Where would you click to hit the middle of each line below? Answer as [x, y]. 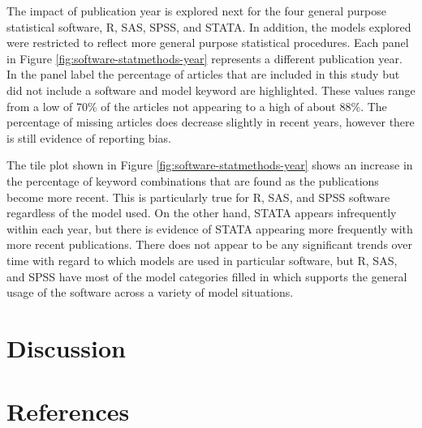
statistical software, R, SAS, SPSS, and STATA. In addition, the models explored [209, 26]
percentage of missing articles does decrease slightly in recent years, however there [211, 122]
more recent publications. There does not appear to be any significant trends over [209, 244]
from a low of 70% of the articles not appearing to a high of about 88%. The [197, 106]
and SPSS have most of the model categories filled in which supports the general [207, 276]
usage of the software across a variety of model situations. [150, 292]
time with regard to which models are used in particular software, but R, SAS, [202, 260]
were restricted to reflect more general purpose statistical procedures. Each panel [208, 43]
